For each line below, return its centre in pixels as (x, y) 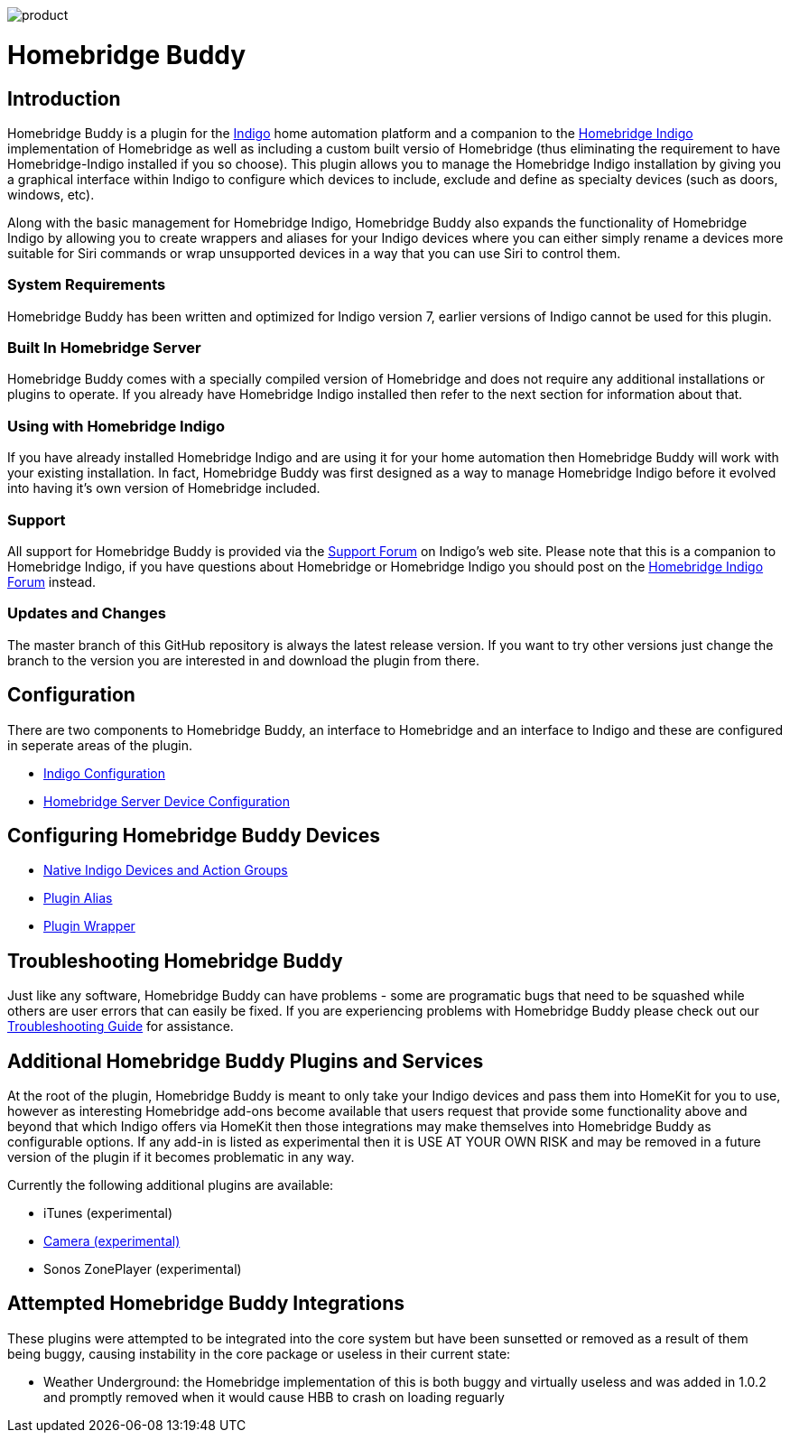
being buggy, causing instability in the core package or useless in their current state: (259, 1353)
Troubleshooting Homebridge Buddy (175, 961)
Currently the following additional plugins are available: (171, 1185)
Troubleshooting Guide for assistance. (121, 1027)
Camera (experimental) (112, 1241)
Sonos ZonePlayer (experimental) (143, 1269)
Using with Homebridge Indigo (116, 426)
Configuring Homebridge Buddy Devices (194, 835)
